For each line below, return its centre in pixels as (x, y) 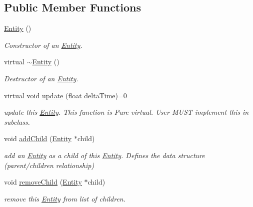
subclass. (17, 121)
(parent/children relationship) (49, 165)
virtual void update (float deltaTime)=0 (65, 95)
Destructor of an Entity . (41, 78)
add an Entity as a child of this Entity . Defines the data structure (104, 155)
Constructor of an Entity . (43, 45)
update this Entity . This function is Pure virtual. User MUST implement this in (126, 112)
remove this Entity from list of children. (65, 198)
